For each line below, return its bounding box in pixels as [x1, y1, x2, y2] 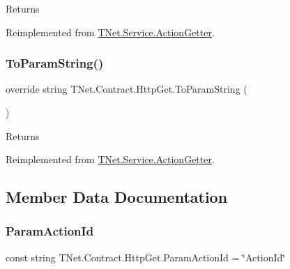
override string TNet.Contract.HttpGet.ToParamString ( [6, 82, 247, 96]
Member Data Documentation [6, 186, 228, 208]
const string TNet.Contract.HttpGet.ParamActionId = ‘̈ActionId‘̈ [6, 249, 286, 264]
